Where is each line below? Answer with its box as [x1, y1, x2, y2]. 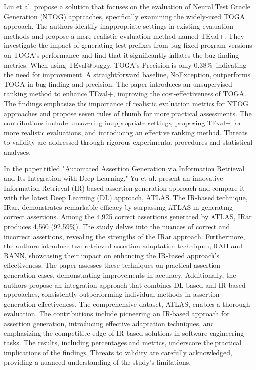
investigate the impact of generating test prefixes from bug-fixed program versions [4, 40, 252, 50]
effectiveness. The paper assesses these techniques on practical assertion [4, 260, 220, 270]
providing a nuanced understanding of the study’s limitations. [4, 357, 191, 367]
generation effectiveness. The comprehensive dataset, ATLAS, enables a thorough [4, 298, 250, 309]
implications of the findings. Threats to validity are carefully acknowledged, [4, 347, 232, 357]
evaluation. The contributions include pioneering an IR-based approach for [4, 308, 230, 319]
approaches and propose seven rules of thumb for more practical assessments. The [4, 108, 252, 118]
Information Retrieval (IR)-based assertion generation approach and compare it [4, 182, 245, 193]
